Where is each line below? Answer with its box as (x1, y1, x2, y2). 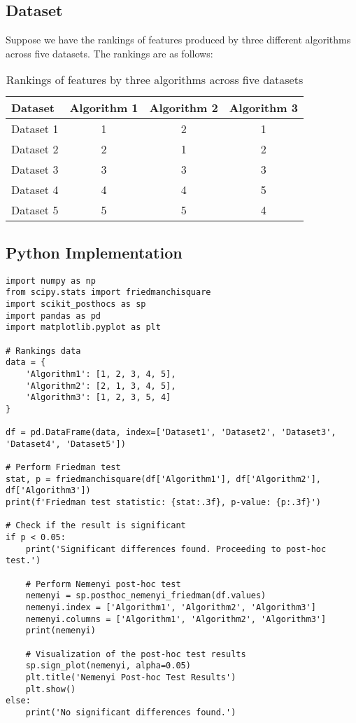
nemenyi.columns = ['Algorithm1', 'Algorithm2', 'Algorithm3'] (25, 614, 327, 624)
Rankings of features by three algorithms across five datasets (6, 71, 304, 88)
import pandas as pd (6, 310, 101, 321)
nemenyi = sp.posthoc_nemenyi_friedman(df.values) (25, 591, 266, 601)
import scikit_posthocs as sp (6, 298, 146, 309)
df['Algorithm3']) (6, 486, 91, 496)
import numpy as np (6, 275, 96, 286)
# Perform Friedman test (6, 462, 121, 473)
